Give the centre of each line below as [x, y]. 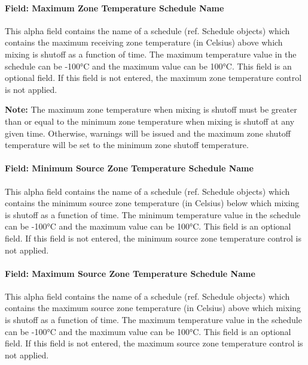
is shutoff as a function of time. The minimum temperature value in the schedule [153, 214]
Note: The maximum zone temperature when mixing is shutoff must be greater [151, 109]
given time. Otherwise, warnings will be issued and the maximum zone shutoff [148, 133]
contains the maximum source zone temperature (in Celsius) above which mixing [153, 308]
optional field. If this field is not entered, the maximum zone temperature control [153, 78]
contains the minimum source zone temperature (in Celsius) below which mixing [152, 203]
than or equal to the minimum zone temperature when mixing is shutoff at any [150, 121]
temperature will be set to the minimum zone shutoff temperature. [127, 145]
